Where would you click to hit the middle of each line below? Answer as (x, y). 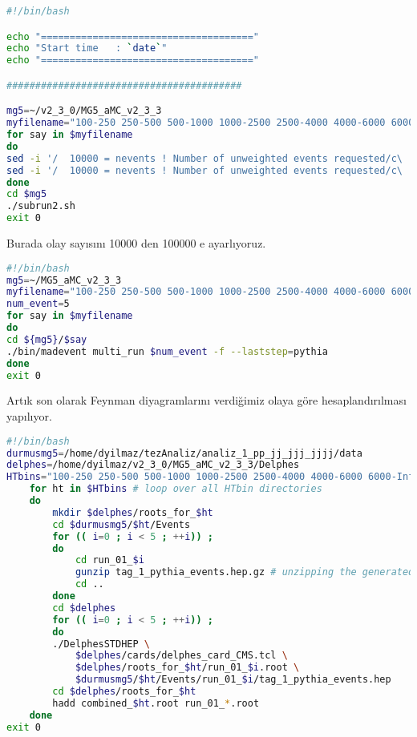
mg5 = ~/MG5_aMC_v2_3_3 (64, 280)
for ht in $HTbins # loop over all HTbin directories (176, 489)
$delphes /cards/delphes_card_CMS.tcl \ (181, 656)
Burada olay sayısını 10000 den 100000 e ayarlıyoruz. (136, 243)
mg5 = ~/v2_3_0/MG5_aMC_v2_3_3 (84, 111)
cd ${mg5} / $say (47, 339)
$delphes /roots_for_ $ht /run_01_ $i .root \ (187, 668)
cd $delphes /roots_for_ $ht (124, 691)
